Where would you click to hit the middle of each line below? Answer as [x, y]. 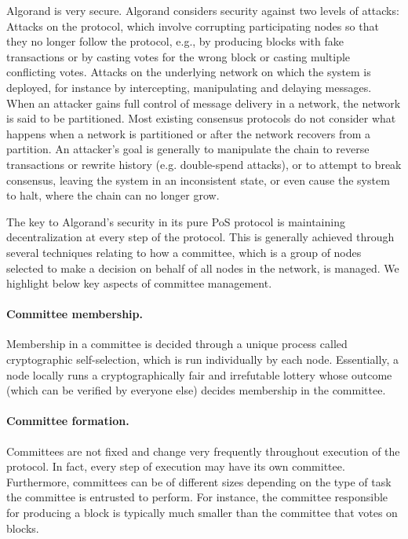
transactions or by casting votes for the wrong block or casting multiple [178, 56]
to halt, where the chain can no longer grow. [113, 195]
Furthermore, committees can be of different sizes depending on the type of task [199, 481]
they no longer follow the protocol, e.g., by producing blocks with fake [175, 41]
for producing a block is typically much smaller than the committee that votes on [202, 513]
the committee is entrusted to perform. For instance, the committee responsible [197, 497]
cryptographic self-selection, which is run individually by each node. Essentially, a [203, 359]
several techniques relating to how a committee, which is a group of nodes [184, 252]
